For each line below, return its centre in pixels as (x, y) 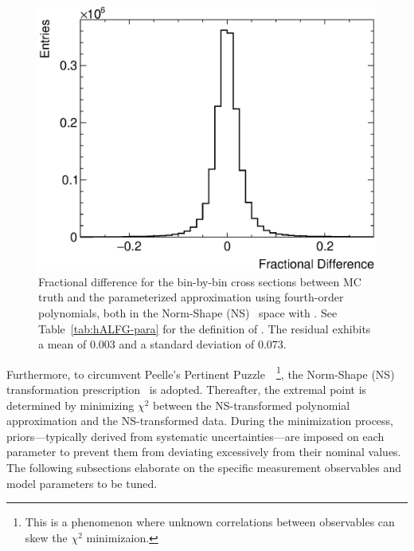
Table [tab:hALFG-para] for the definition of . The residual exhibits (205, 328)
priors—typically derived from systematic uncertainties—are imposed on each (195, 436)
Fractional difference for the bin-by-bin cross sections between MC (200, 281)
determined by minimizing (70, 405)
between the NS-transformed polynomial (252, 405)
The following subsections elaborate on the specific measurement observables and (204, 468)
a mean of (62, 344)
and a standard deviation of (187, 344)
